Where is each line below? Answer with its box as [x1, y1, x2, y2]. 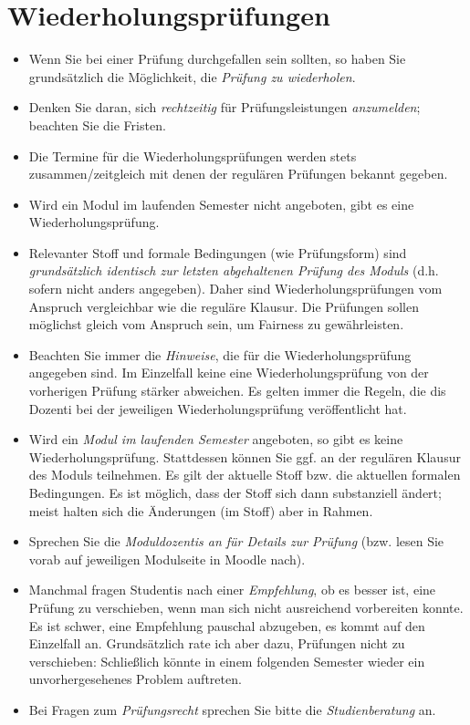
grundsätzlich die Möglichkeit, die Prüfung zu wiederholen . [28, 67, 356, 86]
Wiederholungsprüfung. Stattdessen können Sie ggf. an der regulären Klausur [28, 447, 461, 466]
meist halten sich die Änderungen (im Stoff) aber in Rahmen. [28, 501, 373, 520]
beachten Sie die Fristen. [28, 115, 166, 134]
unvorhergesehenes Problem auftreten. [28, 669, 242, 689]
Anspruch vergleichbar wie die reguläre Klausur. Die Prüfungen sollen [28, 296, 419, 316]
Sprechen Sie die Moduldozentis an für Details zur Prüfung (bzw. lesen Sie [28, 532, 444, 551]
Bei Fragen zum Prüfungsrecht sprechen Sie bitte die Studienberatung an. [28, 699, 436, 719]
